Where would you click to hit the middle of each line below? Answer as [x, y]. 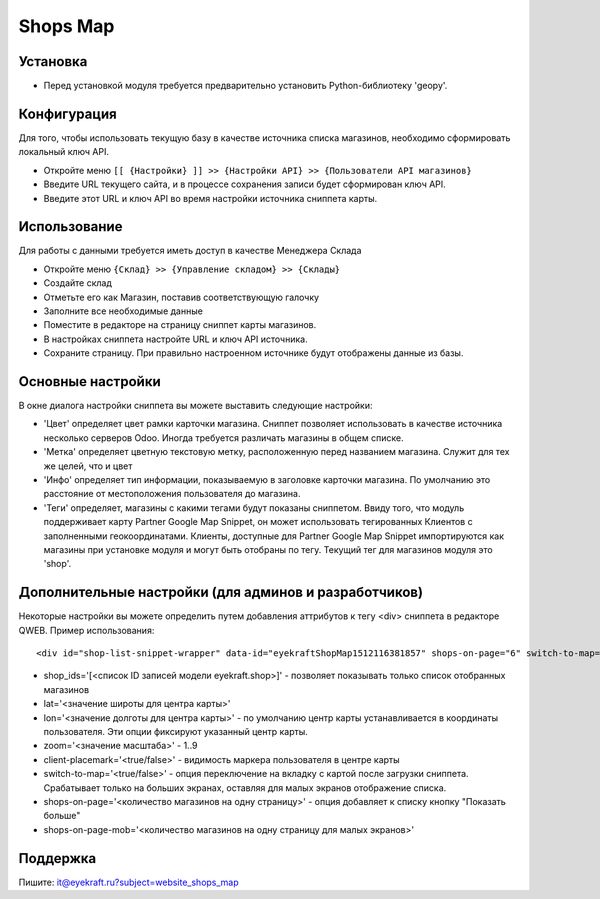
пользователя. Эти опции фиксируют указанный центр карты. [176, 732]
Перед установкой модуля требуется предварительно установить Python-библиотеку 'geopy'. [245, 86]
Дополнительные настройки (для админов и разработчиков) [221, 592]
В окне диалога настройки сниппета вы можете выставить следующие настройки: [195, 406]
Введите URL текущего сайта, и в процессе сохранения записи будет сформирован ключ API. [245, 184]
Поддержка [57, 858]
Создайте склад [77, 283]
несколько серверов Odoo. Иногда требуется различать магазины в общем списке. [223, 437]
